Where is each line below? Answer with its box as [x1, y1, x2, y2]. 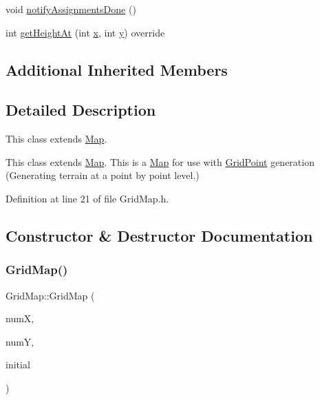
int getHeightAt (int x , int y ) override [6, 25, 165, 39]
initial [6, 357, 30, 372]
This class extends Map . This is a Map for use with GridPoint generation [6, 154, 314, 169]
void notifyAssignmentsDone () [6, 2, 136, 16]
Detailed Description [6, 99, 156, 120]
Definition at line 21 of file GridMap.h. [6, 191, 169, 205]
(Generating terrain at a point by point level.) [6, 168, 200, 182]
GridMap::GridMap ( [6, 288, 95, 302]
